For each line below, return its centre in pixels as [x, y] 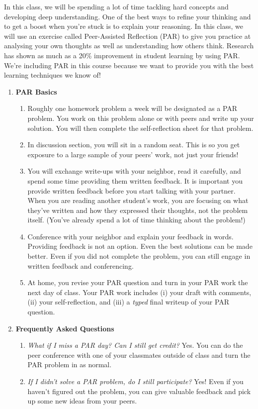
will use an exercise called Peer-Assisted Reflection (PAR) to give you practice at [128, 36]
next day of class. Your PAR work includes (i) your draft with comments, [139, 292]
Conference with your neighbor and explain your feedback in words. [130, 236]
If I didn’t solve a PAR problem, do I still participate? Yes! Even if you [135, 381]
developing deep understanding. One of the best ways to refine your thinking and [128, 16]
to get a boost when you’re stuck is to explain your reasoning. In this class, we [124, 26]
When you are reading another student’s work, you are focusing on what [138, 200]
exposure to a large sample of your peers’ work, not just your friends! [133, 154]
